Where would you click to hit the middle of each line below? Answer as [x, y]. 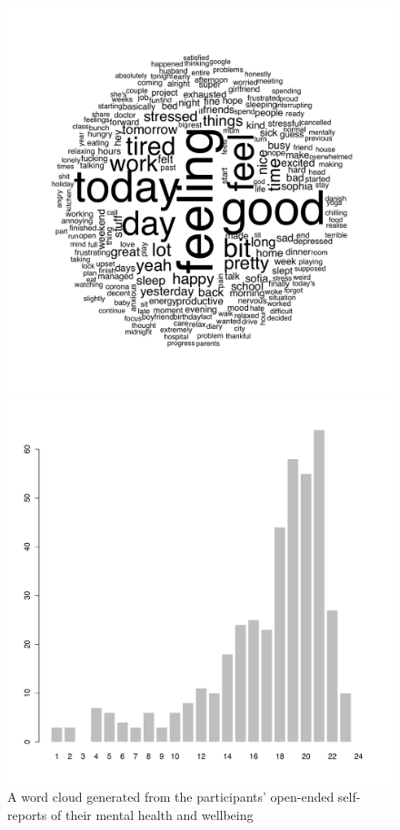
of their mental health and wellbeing [152, 814]
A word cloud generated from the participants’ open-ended [171, 797]
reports [27, 814]
